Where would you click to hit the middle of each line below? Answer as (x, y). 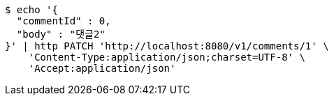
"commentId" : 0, (64, 21)
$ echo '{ (31, 10)
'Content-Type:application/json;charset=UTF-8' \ (167, 57)
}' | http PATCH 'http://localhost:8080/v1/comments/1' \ (167, 46)
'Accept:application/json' (102, 68)
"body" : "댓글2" (61, 34)
